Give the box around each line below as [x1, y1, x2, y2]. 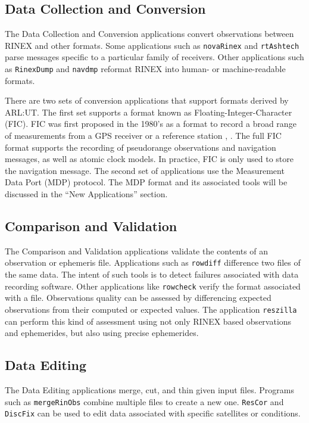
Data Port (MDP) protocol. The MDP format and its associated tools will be [5, 176, 288, 188]
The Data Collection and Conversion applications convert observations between [5, 27, 294, 40]
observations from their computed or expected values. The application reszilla [5, 303, 297, 315]
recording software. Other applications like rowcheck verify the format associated [5, 279, 301, 292]
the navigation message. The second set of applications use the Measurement [5, 164, 285, 176]
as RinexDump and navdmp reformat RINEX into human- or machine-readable [5, 63, 286, 75]
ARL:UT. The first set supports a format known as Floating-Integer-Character [5, 105, 292, 118]
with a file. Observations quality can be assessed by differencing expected [5, 291, 271, 304]
